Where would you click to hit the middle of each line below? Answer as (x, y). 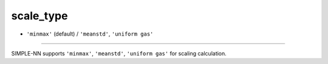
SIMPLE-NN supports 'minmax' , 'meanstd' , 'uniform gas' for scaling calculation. (119, 53)
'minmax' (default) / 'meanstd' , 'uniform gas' (90, 34)
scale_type (39, 16)
